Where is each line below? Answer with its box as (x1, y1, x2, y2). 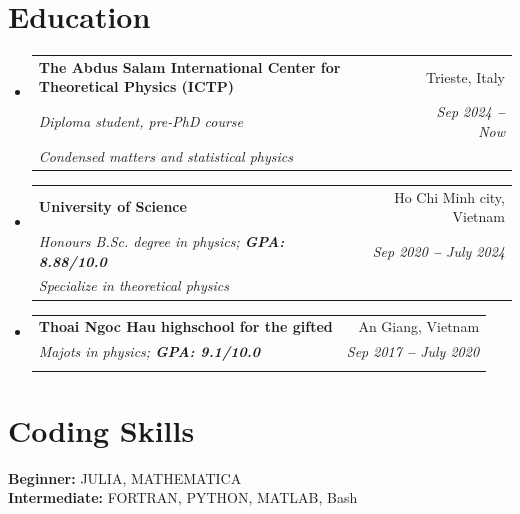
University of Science (38, 196, 187, 217)
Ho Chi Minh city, (394, 186, 505, 207)
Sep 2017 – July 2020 (346, 341, 480, 362)
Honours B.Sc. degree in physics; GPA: (38, 231, 285, 252)
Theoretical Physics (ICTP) (38, 76, 235, 97)
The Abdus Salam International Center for (38, 56, 341, 77)
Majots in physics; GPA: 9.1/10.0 (38, 341, 260, 362)
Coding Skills (8, 409, 195, 450)
